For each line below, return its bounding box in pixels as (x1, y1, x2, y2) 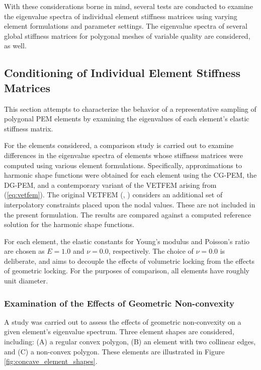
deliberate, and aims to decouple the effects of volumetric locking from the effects (4, 255, 255, 266)
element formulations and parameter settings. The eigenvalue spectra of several (4, 21, 247, 31)
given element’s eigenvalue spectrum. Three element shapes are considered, (4, 326, 234, 337)
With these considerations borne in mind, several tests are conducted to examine (4, 1, 253, 11)
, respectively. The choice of (108, 246, 194, 256)
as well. (4, 40, 27, 51)
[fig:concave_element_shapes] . (4, 356, 98, 366)
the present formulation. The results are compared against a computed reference (4, 209, 251, 219)
